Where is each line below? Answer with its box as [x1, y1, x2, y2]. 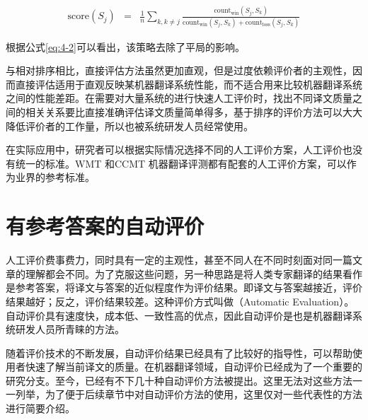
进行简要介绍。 [6, 401, 75, 416]
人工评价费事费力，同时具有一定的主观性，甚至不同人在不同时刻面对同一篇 [6, 252, 352, 267]
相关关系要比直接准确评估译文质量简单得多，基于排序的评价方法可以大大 [25, 105, 362, 119]
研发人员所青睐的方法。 [15, 322, 125, 337]
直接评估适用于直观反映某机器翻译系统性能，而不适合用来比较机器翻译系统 [15, 76, 362, 91]
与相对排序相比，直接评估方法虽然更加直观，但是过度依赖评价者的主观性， [6, 63, 352, 78]
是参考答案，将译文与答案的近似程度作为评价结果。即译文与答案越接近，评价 [6, 280, 362, 295]
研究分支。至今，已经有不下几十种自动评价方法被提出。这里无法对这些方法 [6, 373, 352, 387]
